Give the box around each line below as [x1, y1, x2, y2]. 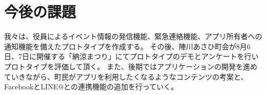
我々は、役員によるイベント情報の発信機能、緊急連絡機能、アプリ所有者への [4, 31, 262, 42]
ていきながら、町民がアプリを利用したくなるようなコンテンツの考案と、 [4, 71, 248, 82]
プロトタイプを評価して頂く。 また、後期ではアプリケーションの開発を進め [4, 61, 257, 71]
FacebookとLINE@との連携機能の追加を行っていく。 [4, 81, 178, 92]
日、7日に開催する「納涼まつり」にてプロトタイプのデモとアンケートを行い [4, 51, 259, 62]
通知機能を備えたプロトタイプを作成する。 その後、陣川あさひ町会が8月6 [4, 41, 251, 51]
